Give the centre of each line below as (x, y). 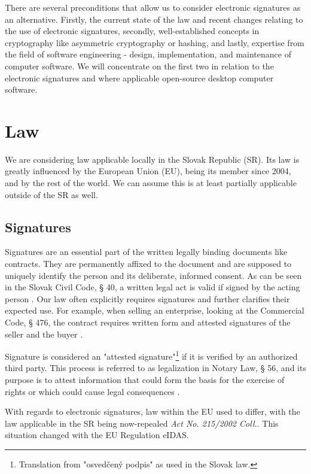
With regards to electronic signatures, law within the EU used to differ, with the (153, 411)
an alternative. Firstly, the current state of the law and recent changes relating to (154, 19)
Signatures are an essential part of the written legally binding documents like (146, 252)
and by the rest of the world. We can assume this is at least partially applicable (151, 183)
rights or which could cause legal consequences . (92, 391)
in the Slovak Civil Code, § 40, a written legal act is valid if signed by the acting (153, 287)
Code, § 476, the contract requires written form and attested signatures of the (148, 322)
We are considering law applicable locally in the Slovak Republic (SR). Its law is (152, 159)
